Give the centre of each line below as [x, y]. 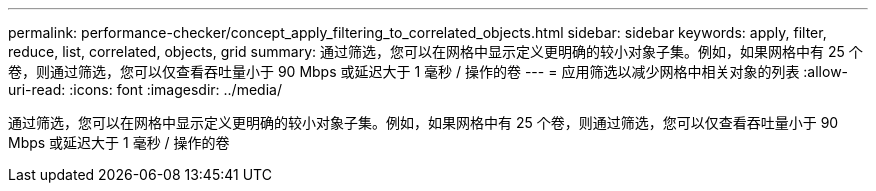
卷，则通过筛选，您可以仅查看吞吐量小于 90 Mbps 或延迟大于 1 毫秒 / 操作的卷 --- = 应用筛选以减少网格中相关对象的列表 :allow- [428, 71]
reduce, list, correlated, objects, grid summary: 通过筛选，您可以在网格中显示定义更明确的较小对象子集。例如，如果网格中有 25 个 [435, 51]
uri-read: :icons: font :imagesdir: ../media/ [145, 89]
